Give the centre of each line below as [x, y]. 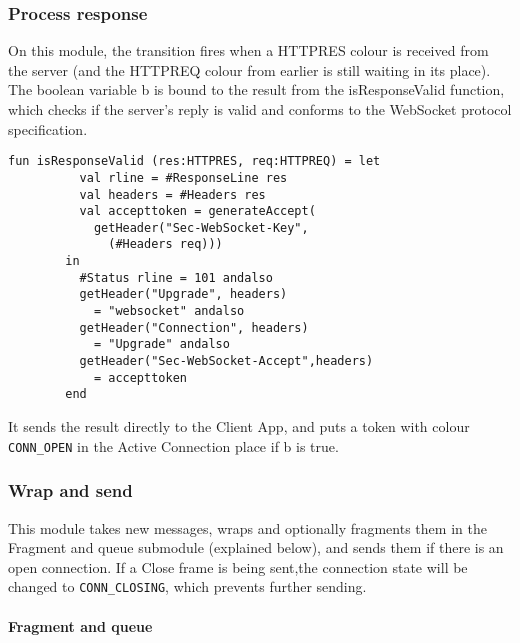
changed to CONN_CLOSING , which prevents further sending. [187, 586]
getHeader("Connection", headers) [194, 327]
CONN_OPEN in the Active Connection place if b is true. [173, 445]
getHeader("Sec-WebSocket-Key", [201, 227]
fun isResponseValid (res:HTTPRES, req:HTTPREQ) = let [194, 161]
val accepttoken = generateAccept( [197, 211]
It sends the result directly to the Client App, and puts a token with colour [239, 426]
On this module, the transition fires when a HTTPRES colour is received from [248, 50]
